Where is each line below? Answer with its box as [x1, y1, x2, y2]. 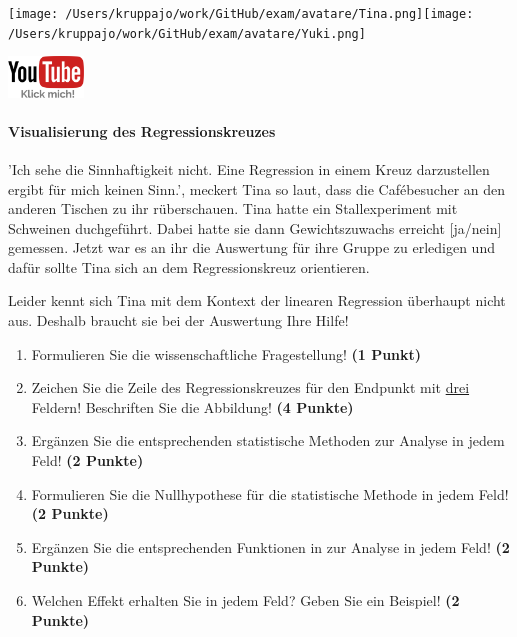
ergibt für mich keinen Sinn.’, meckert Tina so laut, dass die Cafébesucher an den [8, 178, 506, 199]
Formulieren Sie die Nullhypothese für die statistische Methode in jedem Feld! [31, 483, 509, 504]
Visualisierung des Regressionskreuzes [8, 120, 276, 141]
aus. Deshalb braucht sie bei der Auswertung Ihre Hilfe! [8, 310, 349, 331]
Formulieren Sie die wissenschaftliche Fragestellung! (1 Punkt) [31, 343, 422, 364]
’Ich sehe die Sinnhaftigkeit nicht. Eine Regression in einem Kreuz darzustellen [8, 158, 490, 179]
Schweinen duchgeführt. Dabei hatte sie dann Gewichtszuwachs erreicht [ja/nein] [8, 217, 502, 238]
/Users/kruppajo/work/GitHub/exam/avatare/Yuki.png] [8, 26, 366, 41]
